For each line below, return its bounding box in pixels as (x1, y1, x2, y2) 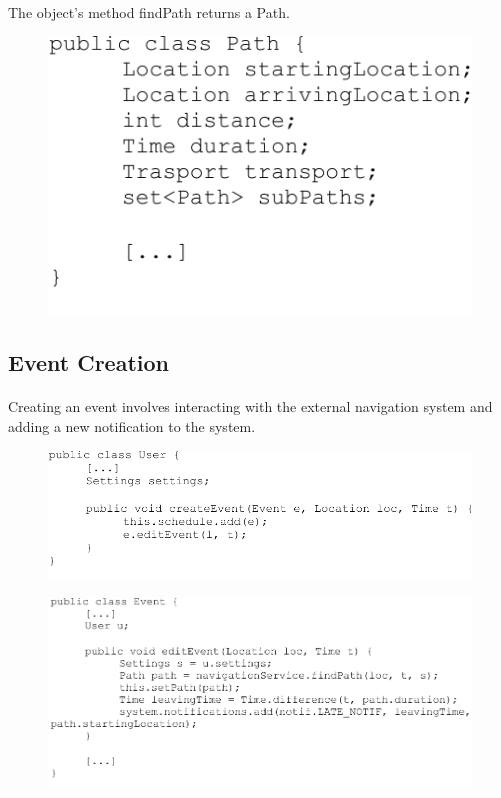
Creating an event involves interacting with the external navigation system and (8, 396, 493, 417)
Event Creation (8, 347, 169, 378)
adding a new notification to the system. (8, 416, 256, 437)
